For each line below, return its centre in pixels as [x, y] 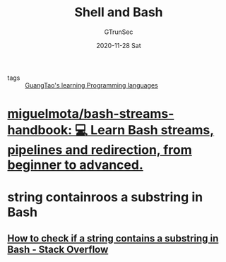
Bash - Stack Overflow [58, 249]
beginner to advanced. [75, 165]
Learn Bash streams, [153, 130]
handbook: [40, 130]
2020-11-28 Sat [119, 45]
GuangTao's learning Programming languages [92, 85]
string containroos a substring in [105, 197]
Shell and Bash [119, 12]
